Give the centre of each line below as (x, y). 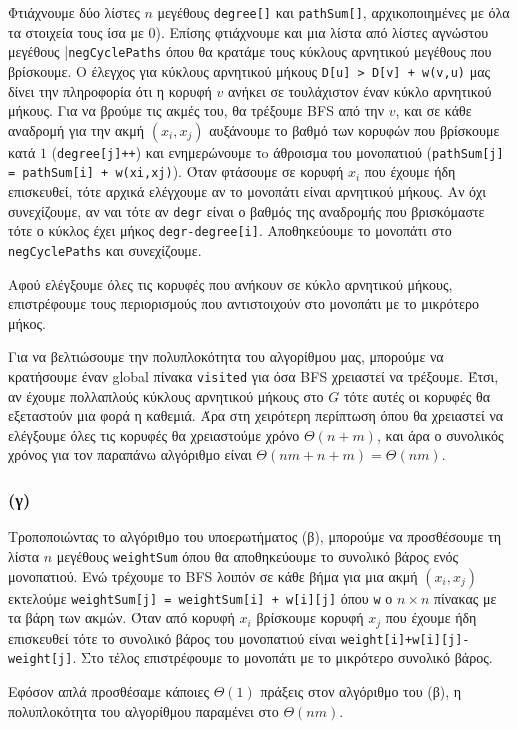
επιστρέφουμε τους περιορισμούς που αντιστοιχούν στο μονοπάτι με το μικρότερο (243, 303)
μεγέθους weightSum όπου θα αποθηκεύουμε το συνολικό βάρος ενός (257, 555)
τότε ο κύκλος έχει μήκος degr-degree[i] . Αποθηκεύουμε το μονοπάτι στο (230, 230)
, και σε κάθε (433, 110)
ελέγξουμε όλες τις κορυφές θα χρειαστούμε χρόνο (154, 434)
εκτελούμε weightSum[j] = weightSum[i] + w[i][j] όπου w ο (200, 597)
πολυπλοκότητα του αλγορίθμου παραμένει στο (143, 710)
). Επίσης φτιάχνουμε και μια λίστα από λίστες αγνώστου (322, 31)
